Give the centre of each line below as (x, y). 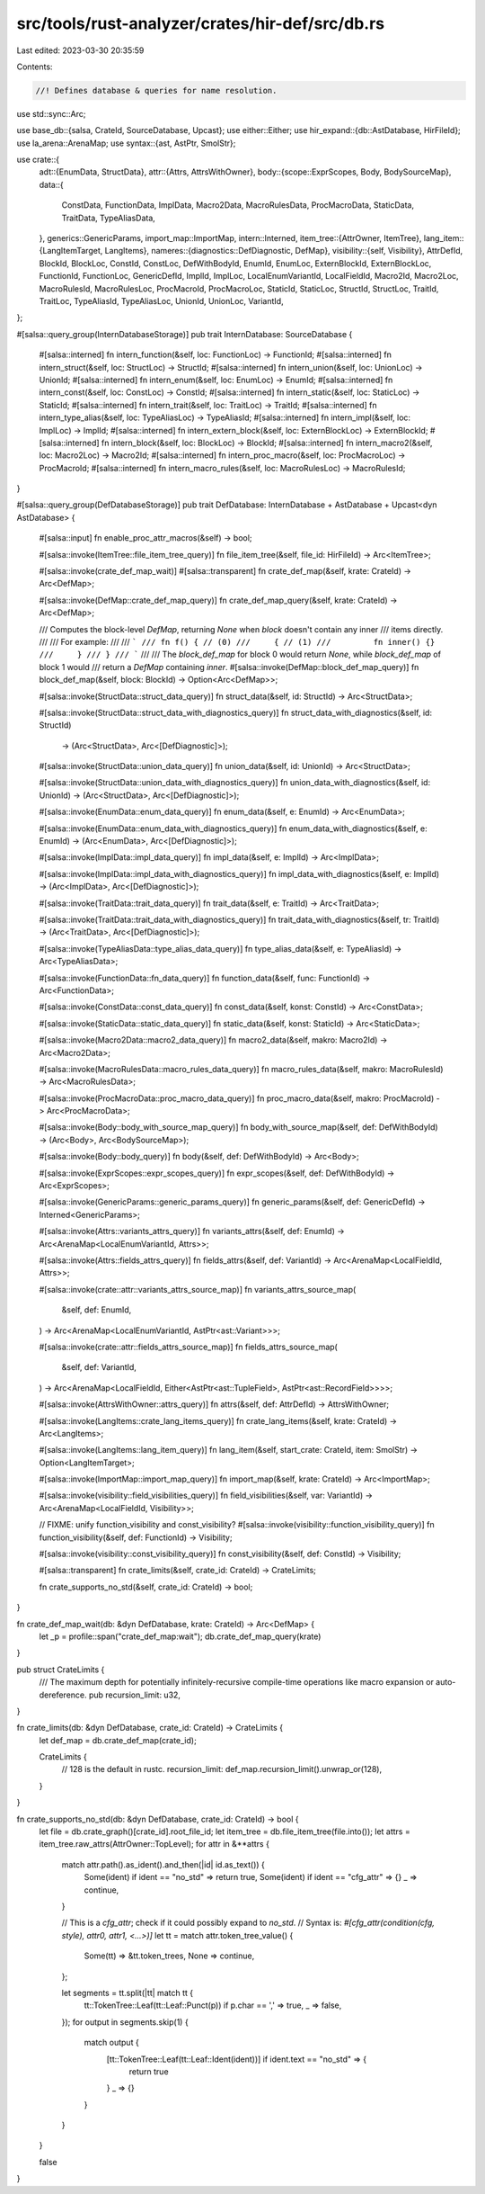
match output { (111, 2043)
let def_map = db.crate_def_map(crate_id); (118, 1740)
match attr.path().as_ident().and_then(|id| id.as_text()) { (163, 1864)
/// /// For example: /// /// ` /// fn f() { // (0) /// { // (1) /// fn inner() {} (237, 641)
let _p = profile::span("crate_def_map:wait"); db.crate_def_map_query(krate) (180, 1636)
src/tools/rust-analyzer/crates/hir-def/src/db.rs (201, 23)
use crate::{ (38, 160)
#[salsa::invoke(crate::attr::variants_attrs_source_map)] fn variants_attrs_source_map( (198, 1289)
